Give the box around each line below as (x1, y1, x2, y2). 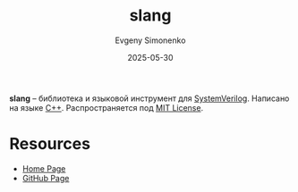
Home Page (21, 163, 66, 174)
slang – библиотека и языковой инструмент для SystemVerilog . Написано (9, 93, 290, 104)
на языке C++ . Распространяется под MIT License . (9, 102, 204, 113)
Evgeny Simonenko (115, 35, 186, 46)
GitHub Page (21, 172, 70, 183)
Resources (9, 134, 91, 154)
